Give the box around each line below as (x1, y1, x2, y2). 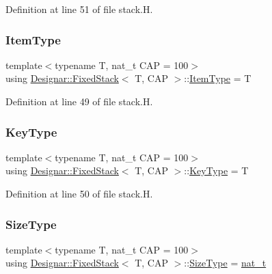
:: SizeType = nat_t (184, 256, 267, 270)
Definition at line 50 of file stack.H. (5, 187, 153, 200)
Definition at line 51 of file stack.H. (5, 2, 153, 16)
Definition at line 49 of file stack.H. (5, 94, 153, 108)
